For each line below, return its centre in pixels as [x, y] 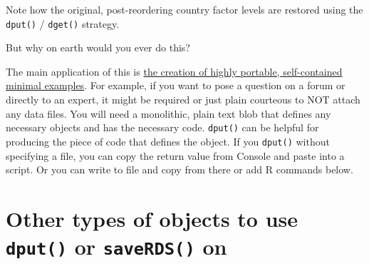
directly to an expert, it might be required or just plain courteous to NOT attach [183, 100]
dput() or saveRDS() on [116, 247]
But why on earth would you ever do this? [98, 47]
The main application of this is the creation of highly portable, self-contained [174, 71]
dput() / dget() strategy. [63, 23]
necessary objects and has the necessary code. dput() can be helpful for [162, 127]
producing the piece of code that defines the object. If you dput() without [168, 141]
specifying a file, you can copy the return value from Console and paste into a [175, 155]
